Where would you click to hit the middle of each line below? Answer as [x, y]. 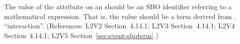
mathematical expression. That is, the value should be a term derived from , [120, 16]
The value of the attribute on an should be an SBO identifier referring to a [118, 6]
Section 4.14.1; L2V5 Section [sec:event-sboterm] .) [81, 35]
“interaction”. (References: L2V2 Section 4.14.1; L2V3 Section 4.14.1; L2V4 [120, 26]
